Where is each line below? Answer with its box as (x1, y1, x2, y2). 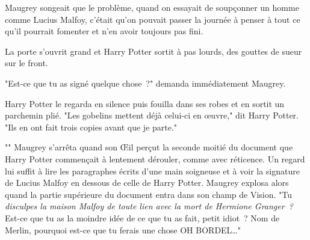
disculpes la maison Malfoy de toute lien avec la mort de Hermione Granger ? (5, 200, 293, 212)
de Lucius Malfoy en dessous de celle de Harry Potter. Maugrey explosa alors (5, 176, 289, 189)
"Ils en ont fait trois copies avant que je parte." (5, 120, 178, 133)
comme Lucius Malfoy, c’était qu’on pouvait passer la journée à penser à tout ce (5, 13, 300, 25)
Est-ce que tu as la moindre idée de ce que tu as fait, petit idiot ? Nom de (5, 211, 280, 224)
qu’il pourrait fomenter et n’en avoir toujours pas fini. (5, 25, 203, 37)
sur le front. (5, 57, 48, 69)
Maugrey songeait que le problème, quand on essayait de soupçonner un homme (5, 1, 299, 13)
